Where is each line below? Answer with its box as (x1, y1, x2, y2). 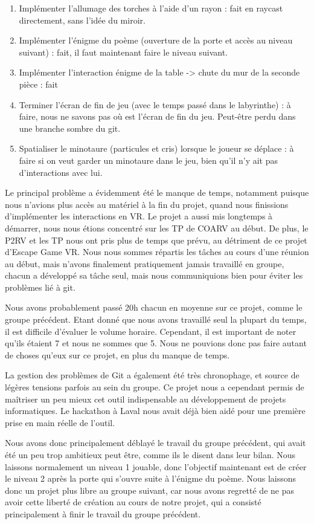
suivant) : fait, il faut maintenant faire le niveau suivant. (19, 45, 228, 58)
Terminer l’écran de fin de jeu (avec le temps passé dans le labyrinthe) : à (19, 98, 291, 111)
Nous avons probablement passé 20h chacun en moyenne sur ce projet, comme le (5, 301, 303, 314)
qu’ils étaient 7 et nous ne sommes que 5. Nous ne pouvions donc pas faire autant (5, 337, 307, 349)
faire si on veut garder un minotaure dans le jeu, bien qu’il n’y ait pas (19, 154, 278, 166)
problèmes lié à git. (5, 280, 75, 293)
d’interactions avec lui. (19, 166, 103, 178)
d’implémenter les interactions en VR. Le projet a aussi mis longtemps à (5, 210, 273, 222)
